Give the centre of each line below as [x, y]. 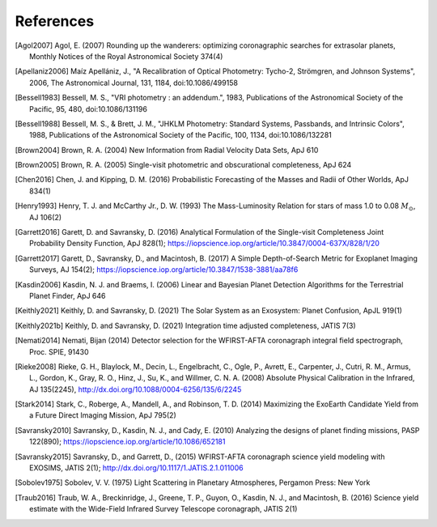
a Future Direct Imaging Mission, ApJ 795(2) [103, 415]
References [55, 21]
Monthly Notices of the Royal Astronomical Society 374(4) [126, 56]
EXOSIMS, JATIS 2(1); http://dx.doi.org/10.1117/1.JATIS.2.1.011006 [136, 468]
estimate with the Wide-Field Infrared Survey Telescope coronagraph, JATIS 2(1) [163, 509]
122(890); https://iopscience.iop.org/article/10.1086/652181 [127, 442]
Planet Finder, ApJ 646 [68, 295]
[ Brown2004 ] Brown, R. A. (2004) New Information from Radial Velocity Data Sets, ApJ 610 [167, 150]
